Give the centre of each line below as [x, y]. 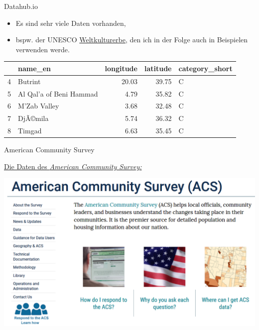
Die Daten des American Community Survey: [73, 166]
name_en [35, 68]
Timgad [30, 131]
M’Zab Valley [39, 106]
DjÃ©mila [33, 118]
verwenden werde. [43, 49]
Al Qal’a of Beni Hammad [58, 93]
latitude [158, 68]
